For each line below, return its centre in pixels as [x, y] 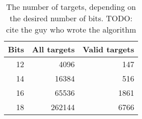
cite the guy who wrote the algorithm [71, 29]
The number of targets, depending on [71, 7]
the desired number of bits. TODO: [71, 18]
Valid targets [108, 49]
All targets [53, 49]
